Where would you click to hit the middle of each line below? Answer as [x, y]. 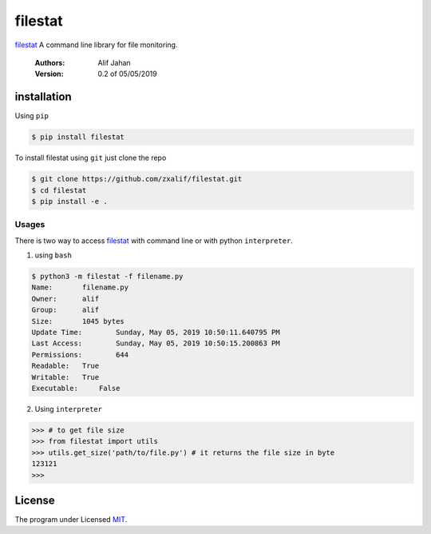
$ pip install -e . [69, 201]
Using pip [32, 116]
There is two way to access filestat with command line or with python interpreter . [154, 241]
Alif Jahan [114, 62]
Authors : [50, 62]
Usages [30, 225]
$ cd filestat [59, 190]
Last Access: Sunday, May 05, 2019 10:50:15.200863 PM [156, 343]
